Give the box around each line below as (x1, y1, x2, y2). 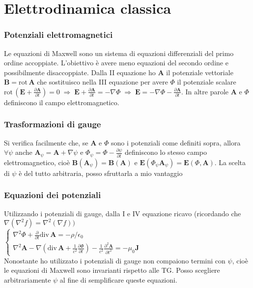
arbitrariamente (4, 274, 51, 285)
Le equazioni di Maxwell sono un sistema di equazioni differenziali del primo (4, 48, 234, 58)
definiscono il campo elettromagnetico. (4, 97, 119, 107)
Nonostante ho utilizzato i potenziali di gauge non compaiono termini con (4, 255, 225, 265)
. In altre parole (181, 86, 229, 96)
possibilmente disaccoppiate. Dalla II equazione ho (4, 67, 156, 77)
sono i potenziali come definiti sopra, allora (111, 137, 241, 147)
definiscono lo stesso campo (124, 147, 207, 157)
